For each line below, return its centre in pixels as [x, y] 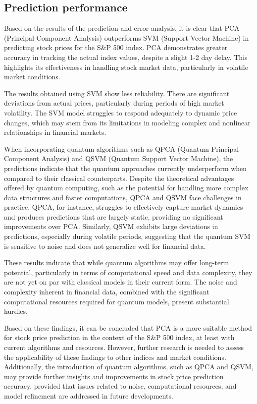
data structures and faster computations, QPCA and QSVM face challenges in [123, 197]
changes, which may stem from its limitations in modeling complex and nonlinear [127, 122]
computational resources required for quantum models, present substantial [117, 301]
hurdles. [16, 311]
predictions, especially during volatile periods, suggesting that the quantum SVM [127, 236]
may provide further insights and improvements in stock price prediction [114, 376]
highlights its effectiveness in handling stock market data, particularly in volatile [126, 67]
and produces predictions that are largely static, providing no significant [114, 216]
